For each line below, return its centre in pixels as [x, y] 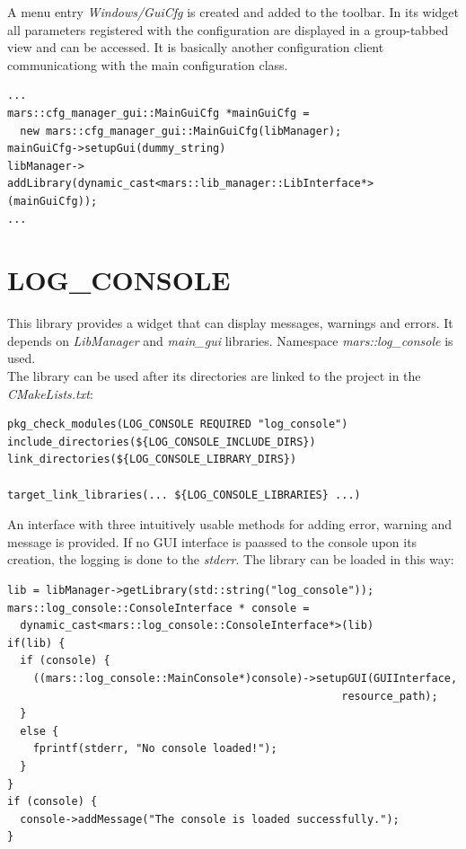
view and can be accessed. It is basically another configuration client [196, 47]
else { [40, 731]
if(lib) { [36, 643]
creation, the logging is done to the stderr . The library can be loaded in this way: [231, 559]
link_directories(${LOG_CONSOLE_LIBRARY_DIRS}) [152, 460]
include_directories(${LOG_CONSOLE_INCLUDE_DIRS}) [162, 442]
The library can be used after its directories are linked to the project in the [214, 376]
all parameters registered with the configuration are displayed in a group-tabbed [228, 29]
